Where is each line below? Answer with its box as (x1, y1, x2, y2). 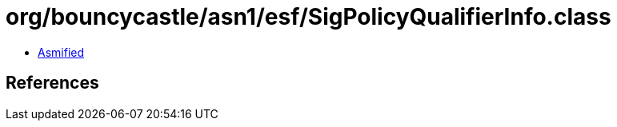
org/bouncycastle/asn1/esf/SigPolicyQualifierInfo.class (6, 3, 611, 30)
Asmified (38, 45, 85, 59)
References (6, 73, 99, 93)
